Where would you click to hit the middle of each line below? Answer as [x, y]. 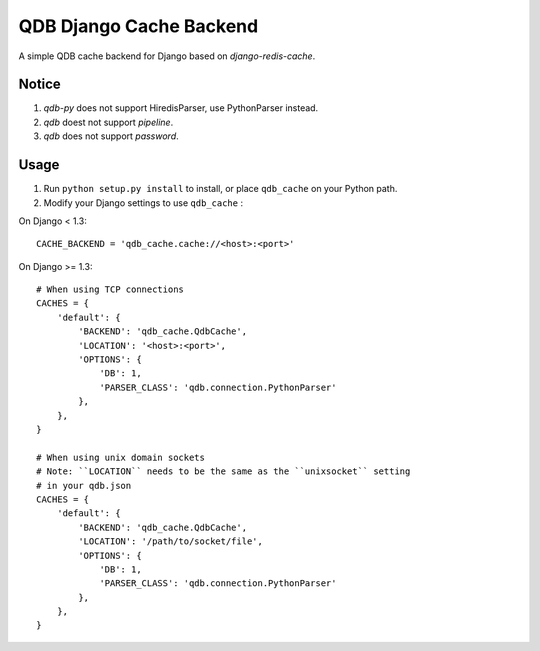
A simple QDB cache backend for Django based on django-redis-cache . [167, 56]
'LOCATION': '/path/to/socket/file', [171, 541]
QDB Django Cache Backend [138, 26]
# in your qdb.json [84, 485]
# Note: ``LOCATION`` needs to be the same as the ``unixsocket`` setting [223, 471]
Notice [40, 84]
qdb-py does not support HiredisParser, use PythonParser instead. [181, 108]
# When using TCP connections [110, 289]
